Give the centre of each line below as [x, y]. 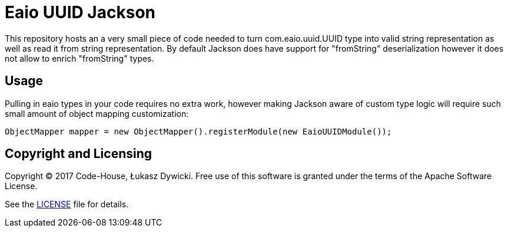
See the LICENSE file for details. [67, 204]
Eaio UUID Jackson [80, 12]
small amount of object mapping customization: [97, 113]
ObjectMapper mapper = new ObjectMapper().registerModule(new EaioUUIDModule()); [198, 131]
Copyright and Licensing [79, 154]
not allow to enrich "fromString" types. [79, 58]
